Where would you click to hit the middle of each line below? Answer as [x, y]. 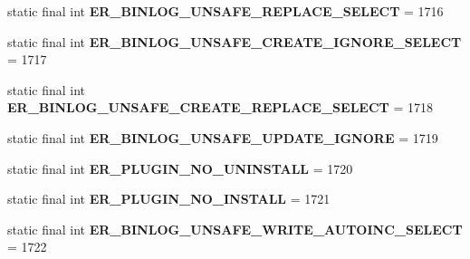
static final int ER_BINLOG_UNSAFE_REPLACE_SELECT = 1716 [225, 11]
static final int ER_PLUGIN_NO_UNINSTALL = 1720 [180, 168]
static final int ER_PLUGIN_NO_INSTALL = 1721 [169, 199]
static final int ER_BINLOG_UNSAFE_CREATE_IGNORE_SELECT [235, 41]
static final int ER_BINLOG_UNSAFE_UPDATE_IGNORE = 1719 [223, 137]
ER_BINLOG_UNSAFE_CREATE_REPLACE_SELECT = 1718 [220, 107]
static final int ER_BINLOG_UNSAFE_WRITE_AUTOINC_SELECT [235, 229]
